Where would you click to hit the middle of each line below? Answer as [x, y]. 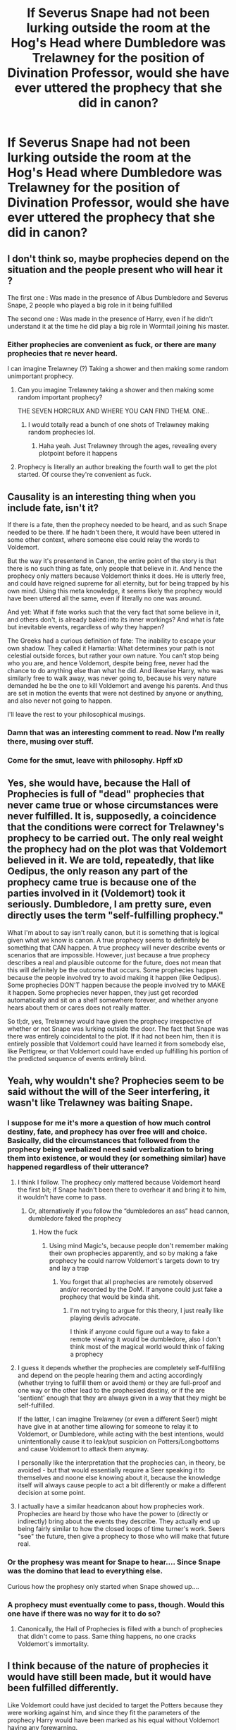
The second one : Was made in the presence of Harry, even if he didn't [110, 319]
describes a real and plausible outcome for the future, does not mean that [114, 962]
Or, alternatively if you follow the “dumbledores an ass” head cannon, [129, 1211]
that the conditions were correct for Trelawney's [116, 827]
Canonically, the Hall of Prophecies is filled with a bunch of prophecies [120, 1629]
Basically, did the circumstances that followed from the [104, 1141]
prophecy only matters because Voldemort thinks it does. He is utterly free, [116, 576]
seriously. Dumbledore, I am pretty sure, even [110, 905]
